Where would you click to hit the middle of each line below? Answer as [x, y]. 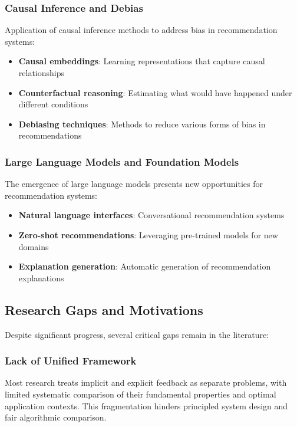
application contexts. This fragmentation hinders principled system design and [146, 405]
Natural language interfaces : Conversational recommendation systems [151, 215]
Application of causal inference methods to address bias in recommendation [141, 30]
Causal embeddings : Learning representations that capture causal [142, 61]
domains [34, 246]
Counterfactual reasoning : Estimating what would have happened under [155, 92]
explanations [41, 277]
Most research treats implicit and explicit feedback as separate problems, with [146, 382]
